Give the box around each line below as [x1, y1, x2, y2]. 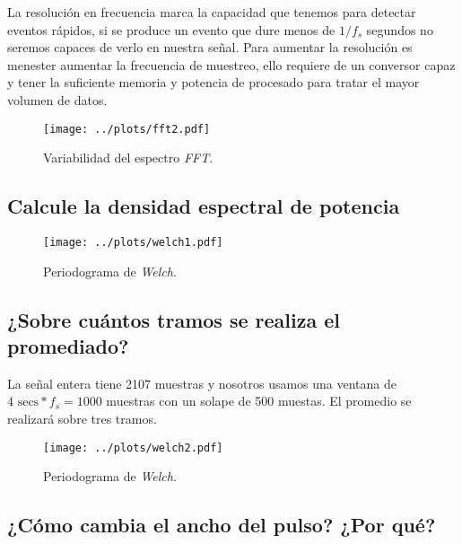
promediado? [7, 332, 129, 360]
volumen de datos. [7, 90, 108, 109]
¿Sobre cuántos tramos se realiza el [7, 305, 340, 333]
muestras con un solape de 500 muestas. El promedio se [106, 391, 412, 410]
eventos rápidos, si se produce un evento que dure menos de [7, 20, 336, 39]
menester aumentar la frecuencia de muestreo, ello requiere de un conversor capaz [7, 55, 456, 74]
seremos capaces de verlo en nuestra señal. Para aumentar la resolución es [7, 38, 413, 57]
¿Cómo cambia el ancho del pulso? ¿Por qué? [7, 511, 436, 539]
